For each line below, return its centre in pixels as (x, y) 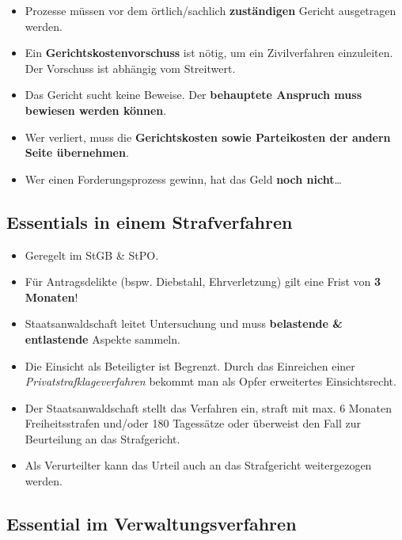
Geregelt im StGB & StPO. (92, 255)
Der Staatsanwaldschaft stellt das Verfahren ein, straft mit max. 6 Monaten (208, 407)
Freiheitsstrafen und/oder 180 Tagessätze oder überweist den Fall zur (193, 423)
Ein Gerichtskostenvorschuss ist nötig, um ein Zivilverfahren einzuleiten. (209, 53)
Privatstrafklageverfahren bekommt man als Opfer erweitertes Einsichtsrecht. (210, 381)
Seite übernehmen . (77, 152)
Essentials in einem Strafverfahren (150, 221)
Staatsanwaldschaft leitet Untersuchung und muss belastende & (184, 323)
